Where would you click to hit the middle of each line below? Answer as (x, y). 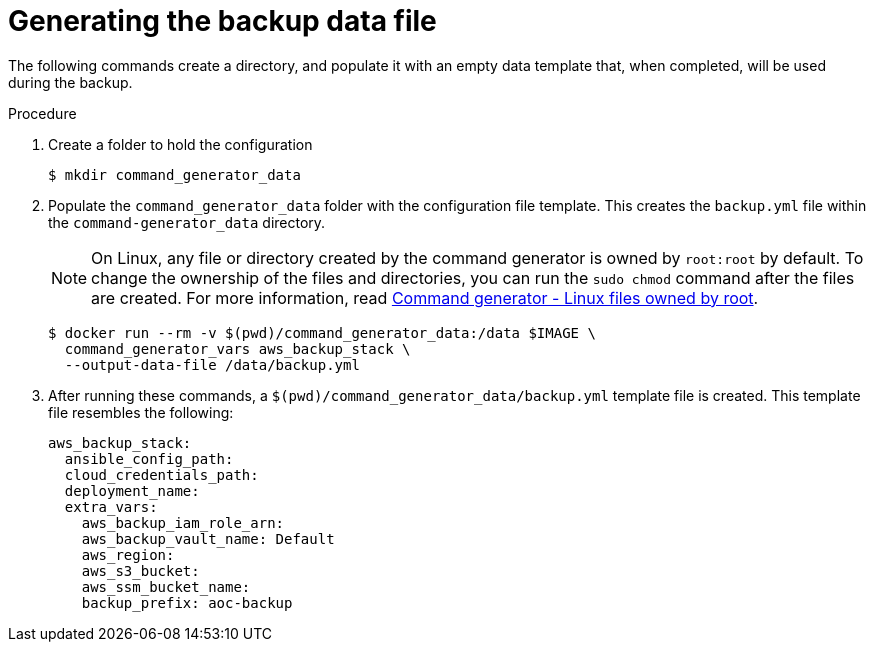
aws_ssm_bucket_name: (166, 586)
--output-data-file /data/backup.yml (212, 364)
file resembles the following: (141, 412)
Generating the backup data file (222, 21)
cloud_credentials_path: (161, 474)
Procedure (42, 113)
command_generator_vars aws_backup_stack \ (237, 348)
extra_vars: (111, 506)
